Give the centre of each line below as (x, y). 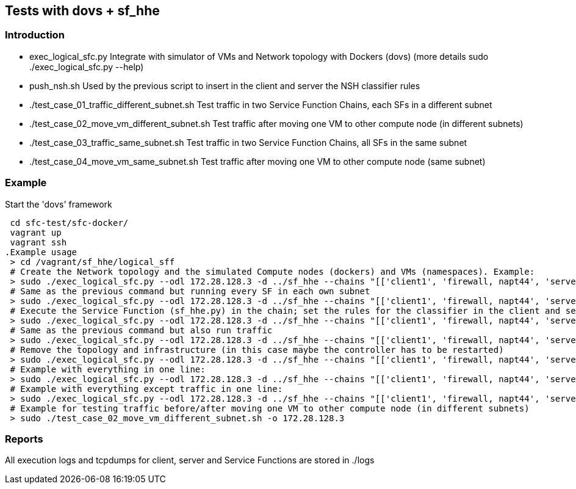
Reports (24, 439)
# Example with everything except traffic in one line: (146, 389)
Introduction (35, 35)
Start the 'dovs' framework (59, 204)
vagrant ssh (38, 242)
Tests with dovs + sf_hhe (82, 11)
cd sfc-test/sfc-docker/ (69, 223)
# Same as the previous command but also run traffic (141, 330)
